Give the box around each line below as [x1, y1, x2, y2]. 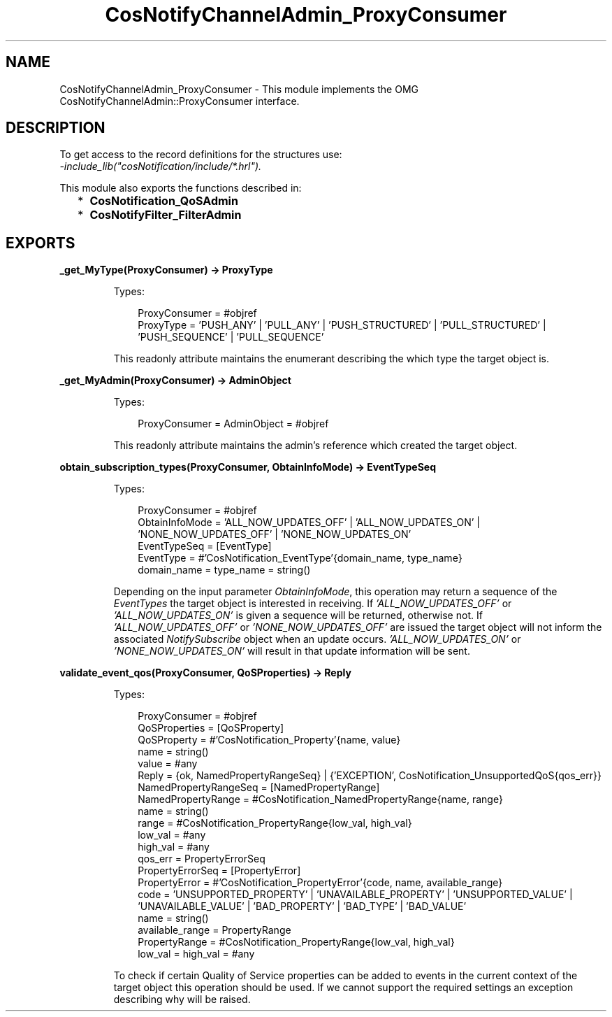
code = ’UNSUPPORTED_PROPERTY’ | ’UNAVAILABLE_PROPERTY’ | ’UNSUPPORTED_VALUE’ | [138, 888, 573, 901]
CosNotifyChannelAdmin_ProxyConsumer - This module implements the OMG [59, 83, 419, 95]
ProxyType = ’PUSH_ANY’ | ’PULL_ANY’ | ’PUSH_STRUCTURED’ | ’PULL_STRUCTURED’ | [138, 319, 546, 332]
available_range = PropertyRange [138, 924, 291, 937]
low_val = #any [138, 829, 206, 841]
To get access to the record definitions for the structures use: [59, 148, 342, 161]
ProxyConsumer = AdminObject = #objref [138, 418, 329, 430]
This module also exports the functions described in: [59, 182, 302, 194]
